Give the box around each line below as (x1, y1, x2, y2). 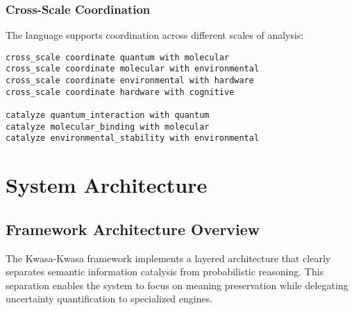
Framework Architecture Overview (6, 218, 260, 239)
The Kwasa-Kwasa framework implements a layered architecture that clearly (6, 250, 331, 265)
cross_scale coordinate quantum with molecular (6, 52, 230, 62)
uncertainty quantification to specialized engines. (6, 291, 213, 306)
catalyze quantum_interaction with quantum (6, 110, 210, 121)
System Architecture (6, 171, 208, 199)
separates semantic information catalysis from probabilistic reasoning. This (6, 264, 324, 279)
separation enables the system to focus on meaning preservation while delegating (6, 277, 348, 292)
